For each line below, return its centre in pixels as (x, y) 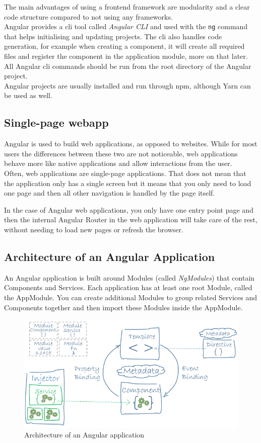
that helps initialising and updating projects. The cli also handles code (113, 36)
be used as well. (28, 95)
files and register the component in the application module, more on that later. (126, 56)
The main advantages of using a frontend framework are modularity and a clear (127, 7)
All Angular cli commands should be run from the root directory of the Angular (128, 66)
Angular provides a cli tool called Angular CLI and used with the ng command (126, 26)
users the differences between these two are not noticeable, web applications (121, 153)
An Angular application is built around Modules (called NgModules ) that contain (129, 277)
